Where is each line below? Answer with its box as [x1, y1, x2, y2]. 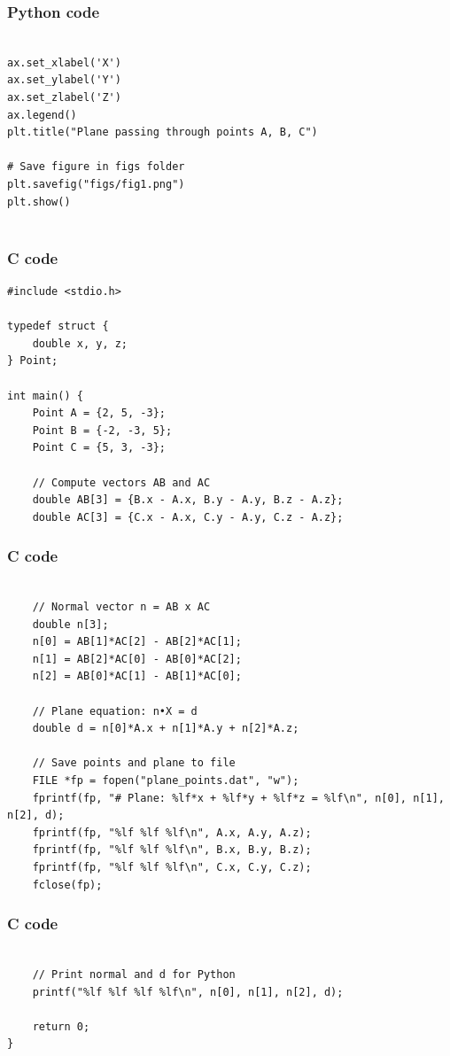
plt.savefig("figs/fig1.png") [7, 177, 185, 190]
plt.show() [7, 195, 71, 208]
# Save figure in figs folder [7, 160, 185, 174]
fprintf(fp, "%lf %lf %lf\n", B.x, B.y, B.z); [32, 843, 312, 857]
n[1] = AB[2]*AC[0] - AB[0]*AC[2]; [32, 652, 242, 665]
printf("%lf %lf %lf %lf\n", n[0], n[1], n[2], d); [32, 985, 344, 998]
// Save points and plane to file [32, 757, 236, 770]
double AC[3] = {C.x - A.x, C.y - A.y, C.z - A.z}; [32, 510, 344, 524]
